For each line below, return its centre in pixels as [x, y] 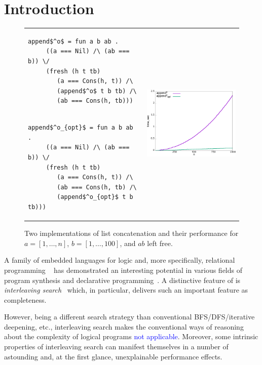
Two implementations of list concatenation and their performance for [132, 233]
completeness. [25, 299]
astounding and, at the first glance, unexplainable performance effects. [113, 356]
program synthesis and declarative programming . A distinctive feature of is [122, 280]
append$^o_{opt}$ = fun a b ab [81, 128]
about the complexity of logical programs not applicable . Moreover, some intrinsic [131, 336]
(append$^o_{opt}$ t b [95, 197]
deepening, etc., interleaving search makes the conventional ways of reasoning [124, 326]
